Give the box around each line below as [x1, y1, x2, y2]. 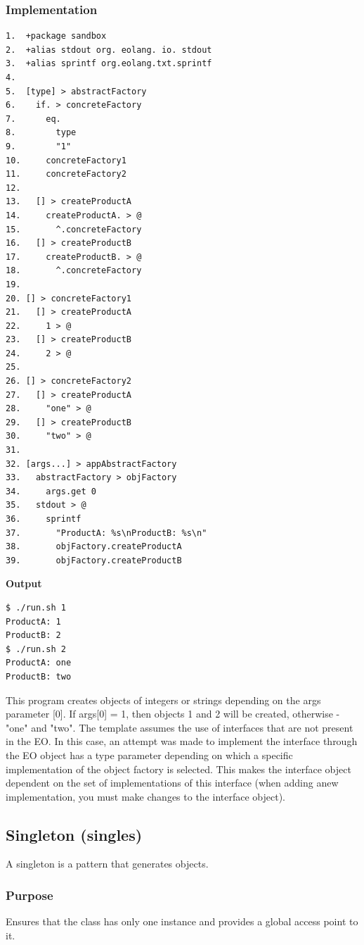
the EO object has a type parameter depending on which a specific [6, 747, 293, 762]
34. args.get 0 [6, 486, 96, 496]
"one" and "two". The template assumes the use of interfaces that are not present [6, 720, 353, 734]
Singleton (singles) [6, 823, 143, 845]
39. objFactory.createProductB [6, 555, 182, 565]
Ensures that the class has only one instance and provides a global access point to [6, 914, 358, 929]
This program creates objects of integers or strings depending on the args [6, 692, 321, 707]
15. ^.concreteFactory [6, 224, 142, 234]
